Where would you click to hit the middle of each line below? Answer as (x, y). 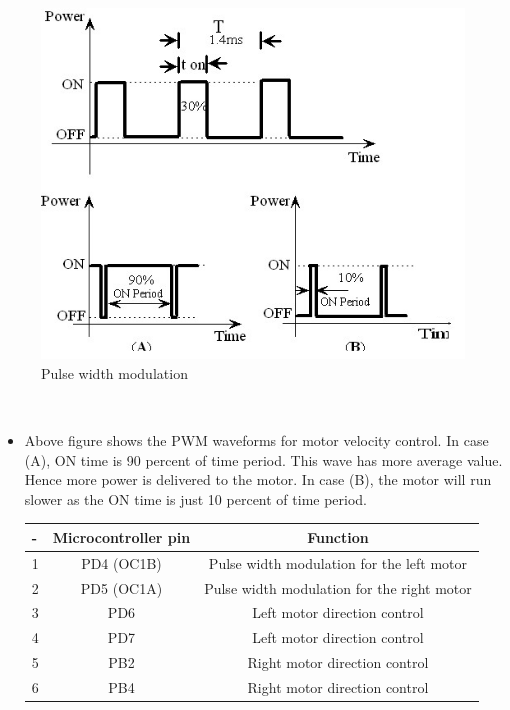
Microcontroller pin (121, 536)
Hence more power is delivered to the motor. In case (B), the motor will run (258, 479)
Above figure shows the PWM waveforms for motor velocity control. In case (256, 440)
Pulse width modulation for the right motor (338, 587)
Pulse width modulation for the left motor (338, 562)
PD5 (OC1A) (121, 587)
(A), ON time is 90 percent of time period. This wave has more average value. (263, 459)
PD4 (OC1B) (121, 562)
